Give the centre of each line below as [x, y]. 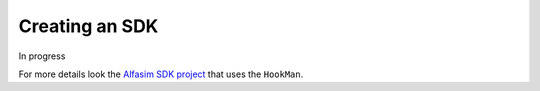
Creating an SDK [88, 26]
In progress [42, 56]
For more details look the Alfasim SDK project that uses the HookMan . [161, 74]
